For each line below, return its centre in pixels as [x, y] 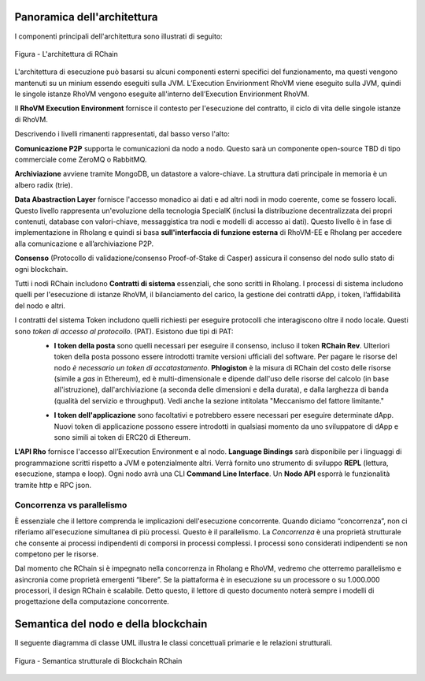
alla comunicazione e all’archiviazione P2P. [84, 244]
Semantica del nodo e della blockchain [111, 624]
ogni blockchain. [41, 269]
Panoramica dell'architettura [86, 17]
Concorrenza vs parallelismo [71, 505]
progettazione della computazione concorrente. [92, 601]
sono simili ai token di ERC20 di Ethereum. [122, 437]
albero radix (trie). [44, 184]
